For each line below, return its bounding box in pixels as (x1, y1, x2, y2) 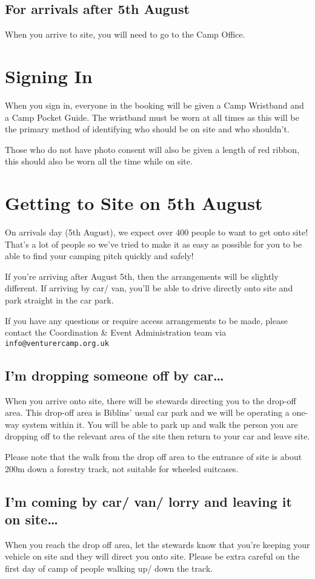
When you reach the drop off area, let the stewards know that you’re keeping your (5, 538, 310, 550)
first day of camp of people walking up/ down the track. (5, 561, 213, 574)
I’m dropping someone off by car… (5, 365, 224, 384)
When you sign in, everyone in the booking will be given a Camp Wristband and (5, 98, 304, 111)
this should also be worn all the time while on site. (5, 155, 193, 168)
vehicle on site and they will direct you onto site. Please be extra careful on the (5, 550, 300, 563)
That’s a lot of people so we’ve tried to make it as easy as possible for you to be (5, 237, 302, 250)
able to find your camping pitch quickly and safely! (5, 249, 194, 262)
